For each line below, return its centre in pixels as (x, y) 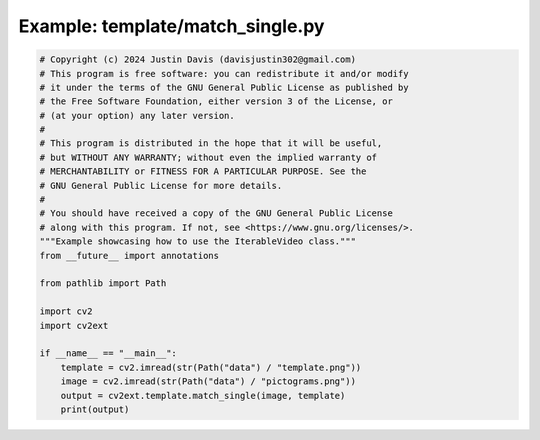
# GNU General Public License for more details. (161, 185)
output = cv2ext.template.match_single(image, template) (203, 395)
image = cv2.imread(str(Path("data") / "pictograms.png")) (208, 381)
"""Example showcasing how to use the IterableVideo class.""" (198, 241)
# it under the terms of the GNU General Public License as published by (224, 87)
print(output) (95, 409)
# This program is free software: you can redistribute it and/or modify (224, 73)
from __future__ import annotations (129, 255)
